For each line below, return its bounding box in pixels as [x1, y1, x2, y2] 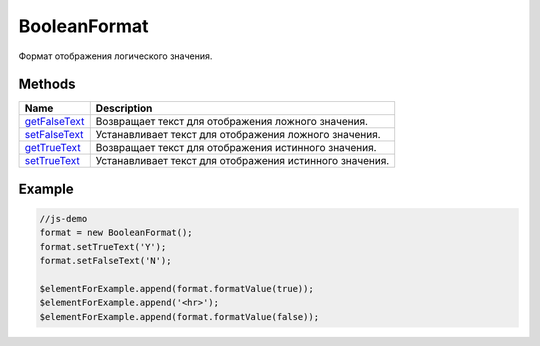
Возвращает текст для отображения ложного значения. [95, 115, 369, 129]
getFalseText [24, 115, 85, 129]
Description [95, 101, 153, 115]
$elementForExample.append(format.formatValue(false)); [39, 311, 320, 322]
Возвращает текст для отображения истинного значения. [95, 141, 377, 155]
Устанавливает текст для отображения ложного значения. [95, 128, 381, 142]
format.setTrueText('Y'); [39, 241, 167, 252]
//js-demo [39, 213, 88, 225]
